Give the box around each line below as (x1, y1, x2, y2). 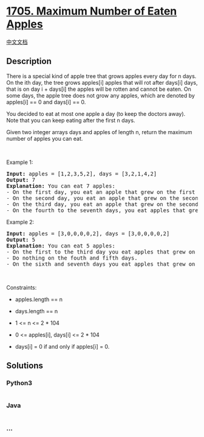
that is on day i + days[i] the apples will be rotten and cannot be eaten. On (6, 85, 191, 93)
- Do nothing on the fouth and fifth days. (6, 254, 138, 261)
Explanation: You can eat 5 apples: (6, 242, 115, 249)
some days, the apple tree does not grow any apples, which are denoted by (6, 91, 195, 99)
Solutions (6, 361, 44, 371)
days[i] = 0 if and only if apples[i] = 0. (15, 343, 110, 350)
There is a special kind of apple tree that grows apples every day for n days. (6, 72, 197, 80)
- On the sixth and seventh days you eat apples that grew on (6, 260, 195, 268)
